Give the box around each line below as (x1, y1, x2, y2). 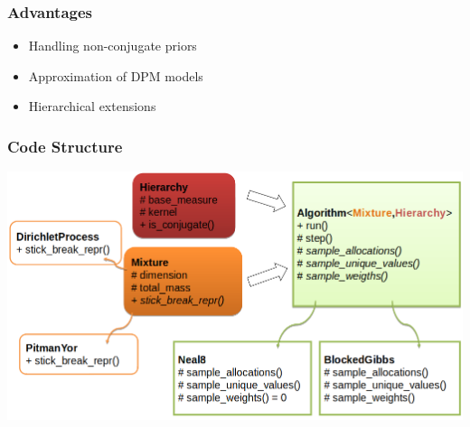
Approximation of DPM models (28, 66, 203, 85)
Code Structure (7, 135, 123, 157)
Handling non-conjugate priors (28, 36, 197, 55)
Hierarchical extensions (28, 97, 156, 116)
